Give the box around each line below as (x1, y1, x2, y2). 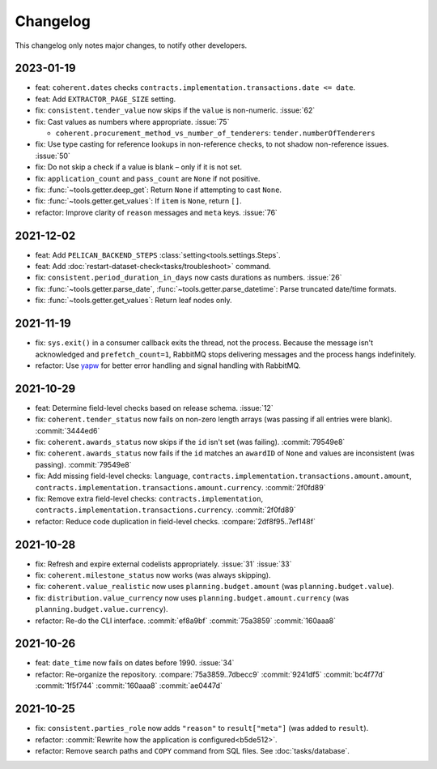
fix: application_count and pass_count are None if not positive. (35, 173, 261, 183)
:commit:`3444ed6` (35, 425, 100, 435)
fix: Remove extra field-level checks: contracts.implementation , (35, 493, 263, 503)
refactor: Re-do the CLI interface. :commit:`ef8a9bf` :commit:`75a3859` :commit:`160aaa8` (35, 616, 336, 626)
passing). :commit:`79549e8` (35, 459, 132, 469)
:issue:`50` (35, 151, 70, 160)
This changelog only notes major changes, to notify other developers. (15, 41, 248, 50)
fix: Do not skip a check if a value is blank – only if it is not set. (35, 162, 243, 172)
